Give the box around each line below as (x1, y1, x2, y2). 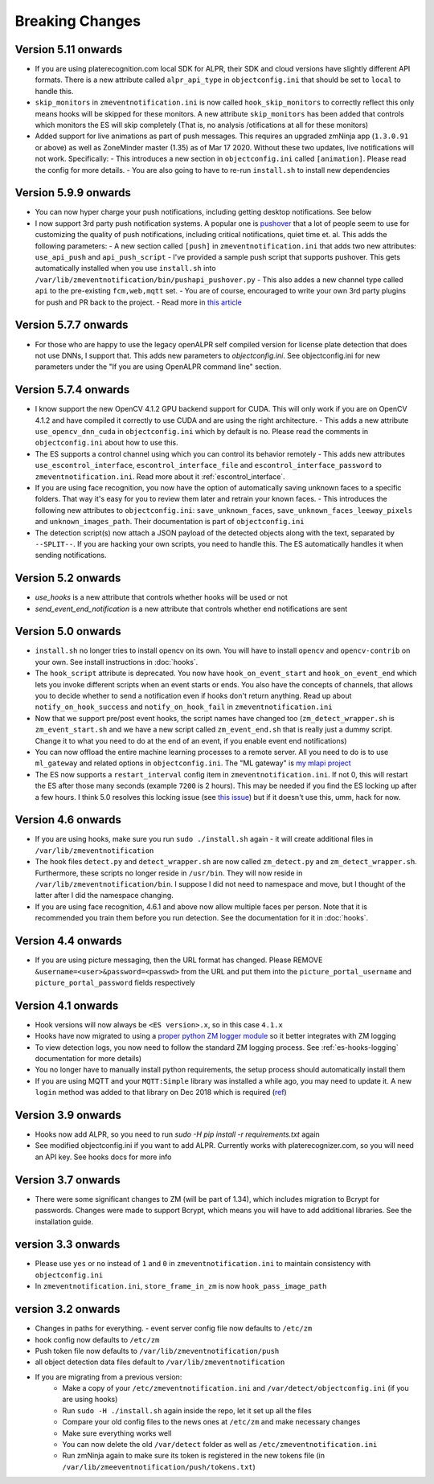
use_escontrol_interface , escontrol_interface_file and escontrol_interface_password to (35, 461, 382, 470)
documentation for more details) (35, 1053, 142, 1063)
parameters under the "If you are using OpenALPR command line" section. (35, 362, 281, 371)
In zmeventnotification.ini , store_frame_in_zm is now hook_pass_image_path (35, 1281, 327, 1291)
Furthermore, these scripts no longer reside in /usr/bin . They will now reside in (35, 868, 303, 878)
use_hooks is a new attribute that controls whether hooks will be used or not (35, 592, 289, 602)
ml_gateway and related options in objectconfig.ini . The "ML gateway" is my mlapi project (35, 758, 351, 768)
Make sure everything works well (62, 1428, 172, 1438)
